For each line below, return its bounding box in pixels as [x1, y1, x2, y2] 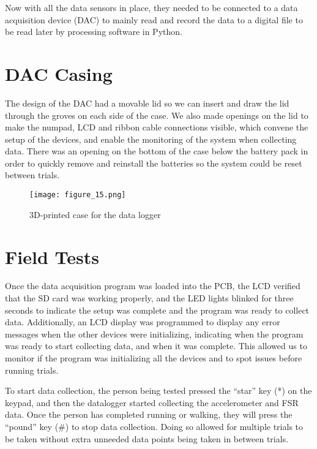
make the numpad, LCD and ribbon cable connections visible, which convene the [5, 121, 308, 134]
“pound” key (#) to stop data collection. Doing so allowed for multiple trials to [5, 420, 304, 432]
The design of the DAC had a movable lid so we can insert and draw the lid [5, 96, 289, 109]
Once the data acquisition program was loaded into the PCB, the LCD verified [5, 279, 300, 292]
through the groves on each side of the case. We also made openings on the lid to [5, 108, 308, 121]
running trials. [5, 363, 59, 376]
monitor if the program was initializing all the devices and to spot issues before [5, 352, 302, 364]
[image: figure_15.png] [29, 191, 126, 200]
